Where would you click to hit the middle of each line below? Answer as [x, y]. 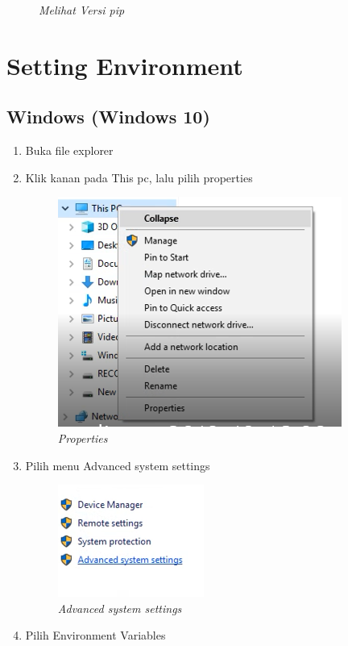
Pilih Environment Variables [95, 635]
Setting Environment [125, 65]
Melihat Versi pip [82, 10]
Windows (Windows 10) [108, 117]
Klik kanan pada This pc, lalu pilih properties [139, 177]
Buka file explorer [69, 150]
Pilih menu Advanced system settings [118, 465]
